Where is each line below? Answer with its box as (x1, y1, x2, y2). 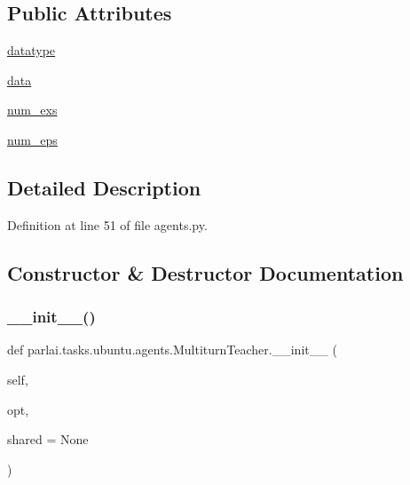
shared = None (7, 430, 89, 449)
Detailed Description (7, 173, 201, 201)
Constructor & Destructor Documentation (7, 258, 404, 286)
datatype (7, 41, 56, 60)
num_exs (7, 100, 58, 119)
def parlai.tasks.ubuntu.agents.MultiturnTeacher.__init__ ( (7, 340, 337, 359)
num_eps (7, 130, 58, 148)
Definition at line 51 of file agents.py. (7, 215, 208, 234)
